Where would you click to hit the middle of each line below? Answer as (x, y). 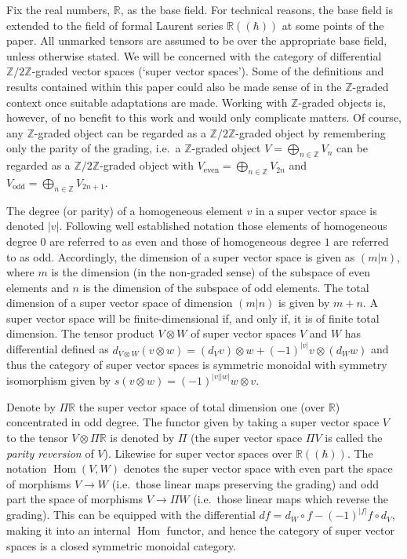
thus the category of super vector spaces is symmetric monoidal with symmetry (197, 365)
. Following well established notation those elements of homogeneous (223, 226)
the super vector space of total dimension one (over (202, 406)
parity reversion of (50, 453)
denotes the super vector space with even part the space (258, 468)
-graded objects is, (342, 102)
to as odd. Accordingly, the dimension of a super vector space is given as (181, 256)
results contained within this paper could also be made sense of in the (174, 86)
